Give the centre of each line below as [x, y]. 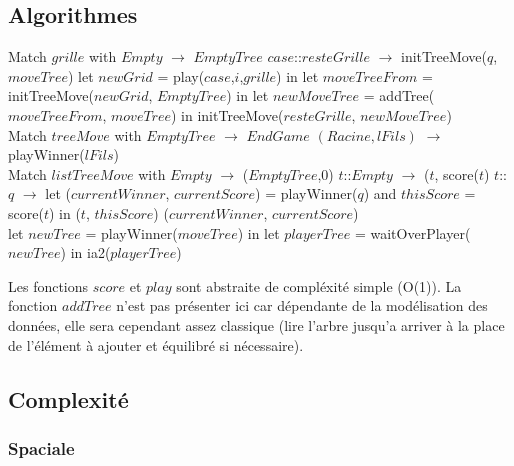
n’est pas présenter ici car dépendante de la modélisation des [302, 305]
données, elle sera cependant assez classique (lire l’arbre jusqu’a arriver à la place [256, 324]
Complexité [68, 398]
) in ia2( [85, 252]
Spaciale [41, 447]
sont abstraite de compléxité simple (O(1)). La [319, 285]
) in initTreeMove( [227, 114]
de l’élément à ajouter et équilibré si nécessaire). [156, 344]
